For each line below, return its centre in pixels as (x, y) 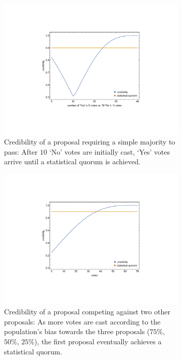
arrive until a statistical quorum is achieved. (72, 161)
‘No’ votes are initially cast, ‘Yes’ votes (109, 151)
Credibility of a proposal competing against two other (87, 312)
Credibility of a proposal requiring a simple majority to (90, 142)
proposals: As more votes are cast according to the (82, 321)
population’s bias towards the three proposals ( (77, 331)
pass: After (21, 151)
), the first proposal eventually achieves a (98, 341)
